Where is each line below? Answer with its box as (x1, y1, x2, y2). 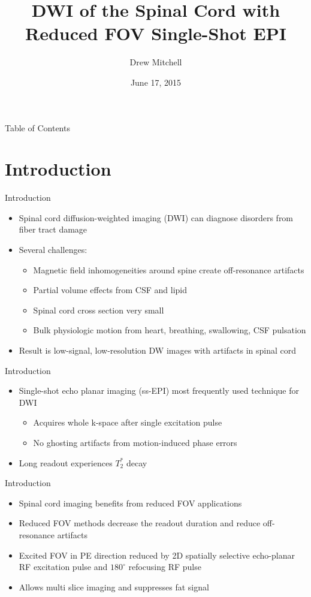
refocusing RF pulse (128, 560, 201, 573)
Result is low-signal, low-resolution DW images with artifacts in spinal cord (19, 343, 297, 356)
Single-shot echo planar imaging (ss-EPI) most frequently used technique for (19, 384, 299, 397)
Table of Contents (5, 121, 70, 134)
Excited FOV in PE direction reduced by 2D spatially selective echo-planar (19, 548, 295, 561)
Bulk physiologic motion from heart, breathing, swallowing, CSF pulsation (33, 324, 306, 336)
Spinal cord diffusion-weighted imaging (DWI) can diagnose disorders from (19, 211, 294, 224)
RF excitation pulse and (19, 560, 108, 573)
